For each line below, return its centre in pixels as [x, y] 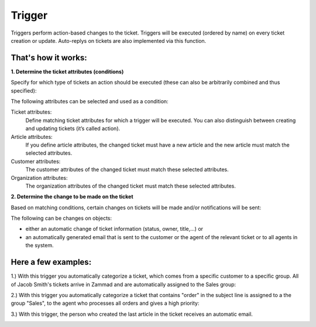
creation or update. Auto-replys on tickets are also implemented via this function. [109, 40]
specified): [24, 90]
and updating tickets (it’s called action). [73, 128]
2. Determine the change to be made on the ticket [72, 197]
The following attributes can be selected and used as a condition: [90, 101]
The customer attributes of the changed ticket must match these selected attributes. [127, 169]
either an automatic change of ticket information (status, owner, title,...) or [114, 229]
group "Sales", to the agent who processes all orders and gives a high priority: [105, 303]
